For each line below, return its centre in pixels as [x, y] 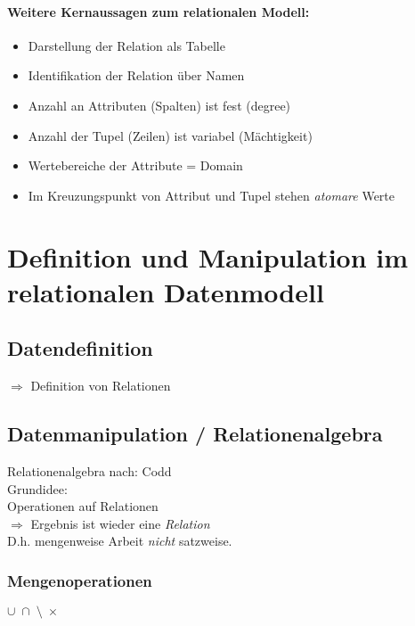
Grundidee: [37, 488]
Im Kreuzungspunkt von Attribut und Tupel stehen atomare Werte [211, 195]
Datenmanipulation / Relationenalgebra [195, 434]
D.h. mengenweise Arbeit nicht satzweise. [120, 541]
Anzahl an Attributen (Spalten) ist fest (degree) [159, 105]
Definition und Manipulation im [208, 256]
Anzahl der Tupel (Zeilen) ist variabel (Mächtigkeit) [170, 135]
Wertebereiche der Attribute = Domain [135, 165]
